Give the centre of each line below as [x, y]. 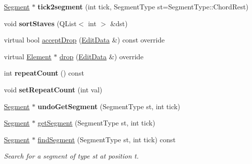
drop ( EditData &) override [101, 56]
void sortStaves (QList [40, 23]
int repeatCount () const [44, 73]
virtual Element [28, 56]
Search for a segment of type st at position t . [71, 156]
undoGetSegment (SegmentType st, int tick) [109, 106]
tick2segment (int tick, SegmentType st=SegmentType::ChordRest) [143, 6]
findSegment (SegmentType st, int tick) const [107, 139]
